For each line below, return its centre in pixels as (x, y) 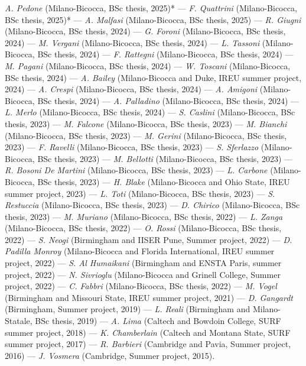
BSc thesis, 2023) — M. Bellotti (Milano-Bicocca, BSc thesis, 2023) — (165, 158)
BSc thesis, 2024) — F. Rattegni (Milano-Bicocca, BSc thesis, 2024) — (165, 54)
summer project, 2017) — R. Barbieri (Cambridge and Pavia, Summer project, (148, 344)
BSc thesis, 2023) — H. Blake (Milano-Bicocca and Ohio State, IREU (164, 181)
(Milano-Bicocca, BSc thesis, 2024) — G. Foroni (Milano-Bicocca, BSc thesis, (145, 31)
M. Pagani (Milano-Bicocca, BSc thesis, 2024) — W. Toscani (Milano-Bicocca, (148, 65)
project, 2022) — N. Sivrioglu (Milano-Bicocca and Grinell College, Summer (143, 274)
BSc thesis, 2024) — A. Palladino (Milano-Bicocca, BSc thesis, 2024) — (168, 100)
